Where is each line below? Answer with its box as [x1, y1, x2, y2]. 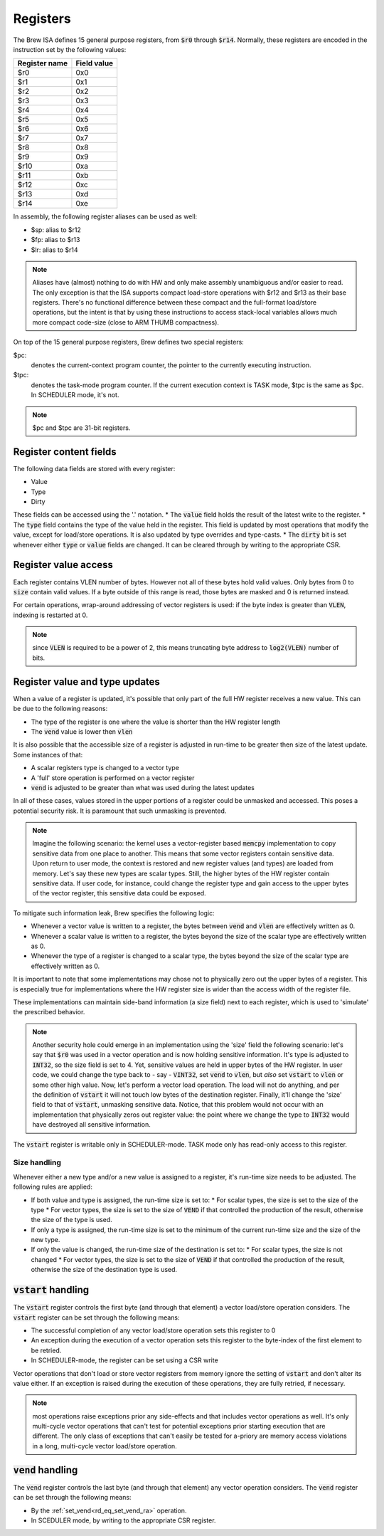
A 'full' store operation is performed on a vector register [31, 773, 195, 782]
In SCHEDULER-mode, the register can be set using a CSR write [31, 1356, 218, 1364]
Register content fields [13, 446, 117, 458]
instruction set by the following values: [13, 45, 127, 53]
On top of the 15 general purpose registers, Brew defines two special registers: [13, 338, 245, 347]
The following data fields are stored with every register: [13, 464, 176, 473]
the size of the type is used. [31, 1216, 113, 1224]
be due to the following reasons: [13, 705, 108, 713]
